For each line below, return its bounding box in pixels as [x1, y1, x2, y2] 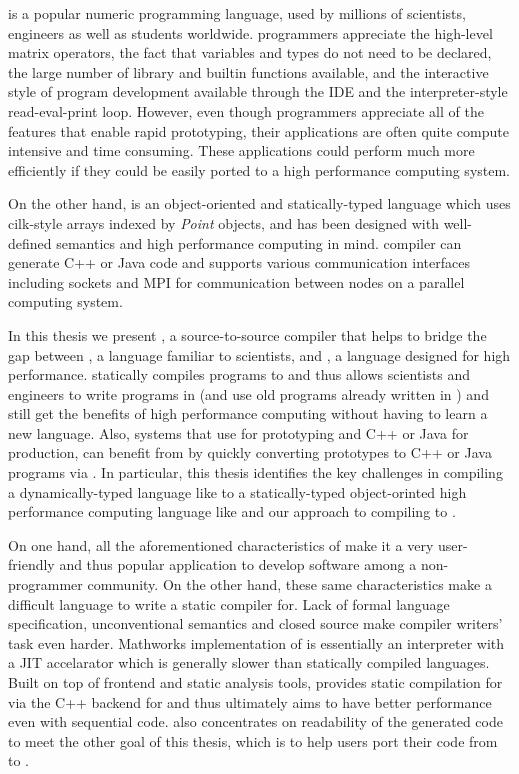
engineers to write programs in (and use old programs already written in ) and [8, 383, 489, 404]
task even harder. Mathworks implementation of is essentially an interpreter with [8, 632, 505, 653]
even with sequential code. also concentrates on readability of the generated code [8, 711, 503, 732]
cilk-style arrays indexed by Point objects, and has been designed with [8, 212, 439, 233]
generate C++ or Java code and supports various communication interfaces [8, 252, 470, 273]
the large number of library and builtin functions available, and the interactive [8, 61, 489, 82]
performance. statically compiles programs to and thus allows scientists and [8, 364, 470, 385]
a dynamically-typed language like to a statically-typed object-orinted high [8, 481, 467, 502]
